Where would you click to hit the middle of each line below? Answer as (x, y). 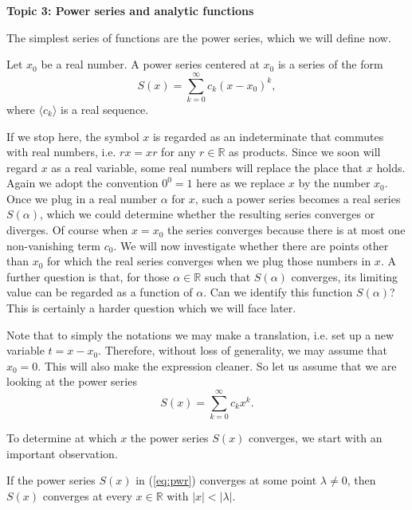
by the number (334, 183)
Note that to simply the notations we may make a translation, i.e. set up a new (200, 334)
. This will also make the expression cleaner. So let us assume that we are (217, 365)
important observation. (62, 453)
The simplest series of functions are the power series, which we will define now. (199, 37)
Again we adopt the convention (82, 183)
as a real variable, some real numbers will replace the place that (207, 167)
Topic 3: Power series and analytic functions (130, 10)
